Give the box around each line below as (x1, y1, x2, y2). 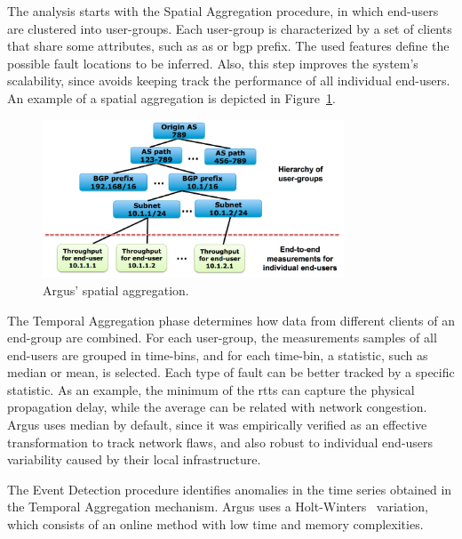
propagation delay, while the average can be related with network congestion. (7, 398, 427, 416)
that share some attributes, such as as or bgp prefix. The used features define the (7, 36, 450, 55)
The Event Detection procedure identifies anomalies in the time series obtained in (7, 479, 452, 498)
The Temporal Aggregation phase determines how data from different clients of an (7, 310, 456, 329)
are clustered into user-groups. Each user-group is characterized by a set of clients (7, 19, 452, 37)
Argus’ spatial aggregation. (43, 280, 189, 299)
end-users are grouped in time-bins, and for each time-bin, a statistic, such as (7, 345, 428, 364)
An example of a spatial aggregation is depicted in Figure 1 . (7, 88, 336, 107)
